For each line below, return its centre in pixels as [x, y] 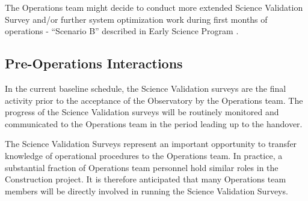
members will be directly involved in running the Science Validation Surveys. [146, 190]
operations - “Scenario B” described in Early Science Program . [122, 31]
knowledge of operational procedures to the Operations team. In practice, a [144, 155]
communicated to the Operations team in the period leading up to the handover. [154, 123]
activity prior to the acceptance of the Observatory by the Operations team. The [154, 100]
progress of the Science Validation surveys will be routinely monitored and [142, 112]
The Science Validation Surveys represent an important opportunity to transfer [151, 144]
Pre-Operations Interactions [94, 63]
